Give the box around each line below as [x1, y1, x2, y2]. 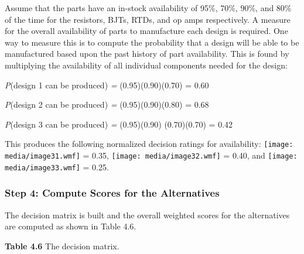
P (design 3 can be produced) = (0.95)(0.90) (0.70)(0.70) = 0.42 [5, 118, 233, 130]
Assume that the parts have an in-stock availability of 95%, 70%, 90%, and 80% [5, 2, 292, 13]
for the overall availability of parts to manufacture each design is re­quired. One [5, 25, 288, 37]
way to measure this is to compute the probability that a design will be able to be [5, 36, 299, 48]
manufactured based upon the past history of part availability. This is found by [5, 47, 289, 60]
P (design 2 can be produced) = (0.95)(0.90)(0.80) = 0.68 [5, 98, 209, 111]
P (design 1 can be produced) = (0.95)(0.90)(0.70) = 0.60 [5, 78, 209, 91]
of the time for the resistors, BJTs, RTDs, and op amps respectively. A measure [5, 13, 291, 25]
